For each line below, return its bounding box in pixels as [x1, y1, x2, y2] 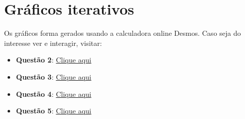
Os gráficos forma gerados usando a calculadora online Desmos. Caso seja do [4, 28, 241, 38]
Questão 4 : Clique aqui [16, 88, 91, 99]
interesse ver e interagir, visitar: [4, 37, 102, 48]
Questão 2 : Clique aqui [16, 54, 91, 65]
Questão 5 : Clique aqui [16, 105, 91, 116]
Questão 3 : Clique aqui [16, 71, 91, 82]
